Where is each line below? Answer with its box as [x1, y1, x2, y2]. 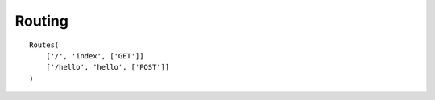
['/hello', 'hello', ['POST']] [45, 62, 170, 72]
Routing [14, 12, 68, 30]
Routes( [29, 40, 60, 50]
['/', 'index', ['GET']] [45, 51, 144, 60]
